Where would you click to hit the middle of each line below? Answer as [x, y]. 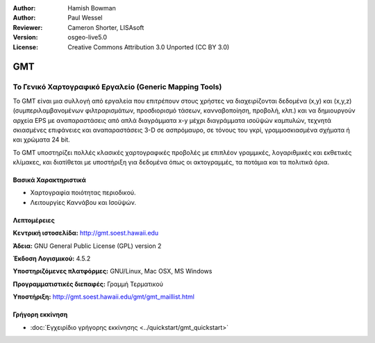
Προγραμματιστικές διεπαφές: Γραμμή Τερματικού [88, 284]
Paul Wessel [85, 18]
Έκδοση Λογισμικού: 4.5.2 [52, 259]
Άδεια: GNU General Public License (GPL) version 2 [87, 246]
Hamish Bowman [92, 8]
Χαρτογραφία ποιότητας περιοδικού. [83, 193]
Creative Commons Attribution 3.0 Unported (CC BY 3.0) [149, 47]
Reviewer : [28, 27]
